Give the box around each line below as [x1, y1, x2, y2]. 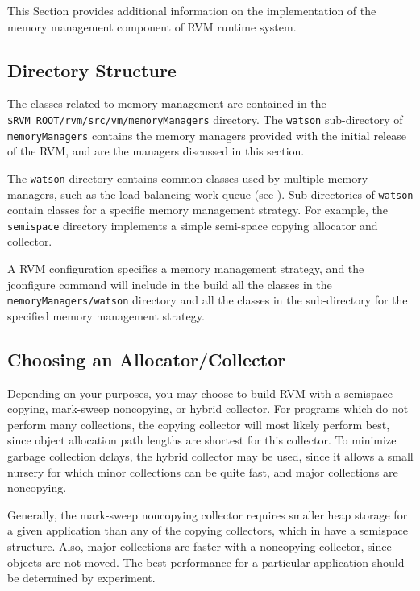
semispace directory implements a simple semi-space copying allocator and [7, 217, 378, 234]
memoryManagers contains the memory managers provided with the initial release [7, 126, 406, 143]
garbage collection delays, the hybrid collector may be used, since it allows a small [7, 448, 414, 465]
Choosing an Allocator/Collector [7, 346, 286, 371]
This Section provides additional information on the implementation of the [7, 2, 376, 19]
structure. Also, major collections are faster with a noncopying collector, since [7, 538, 392, 555]
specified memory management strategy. [7, 307, 205, 324]
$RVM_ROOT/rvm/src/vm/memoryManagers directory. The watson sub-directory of [7, 110, 403, 127]
